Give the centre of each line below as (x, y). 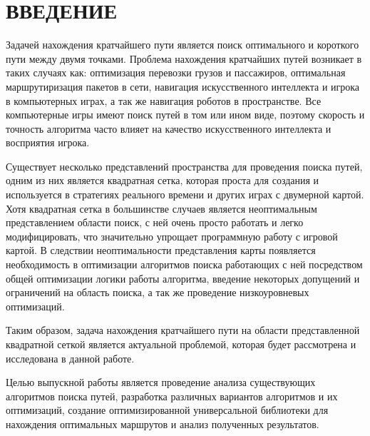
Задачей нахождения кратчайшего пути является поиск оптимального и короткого (183, 45)
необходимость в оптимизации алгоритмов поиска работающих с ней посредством (184, 264)
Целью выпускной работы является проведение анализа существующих (161, 382)
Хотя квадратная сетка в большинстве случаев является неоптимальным (161, 208)
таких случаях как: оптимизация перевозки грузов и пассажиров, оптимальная (176, 72)
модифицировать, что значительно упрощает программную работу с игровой (172, 236)
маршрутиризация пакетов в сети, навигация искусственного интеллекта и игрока (183, 86)
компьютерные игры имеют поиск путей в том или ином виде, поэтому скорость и (185, 115)
